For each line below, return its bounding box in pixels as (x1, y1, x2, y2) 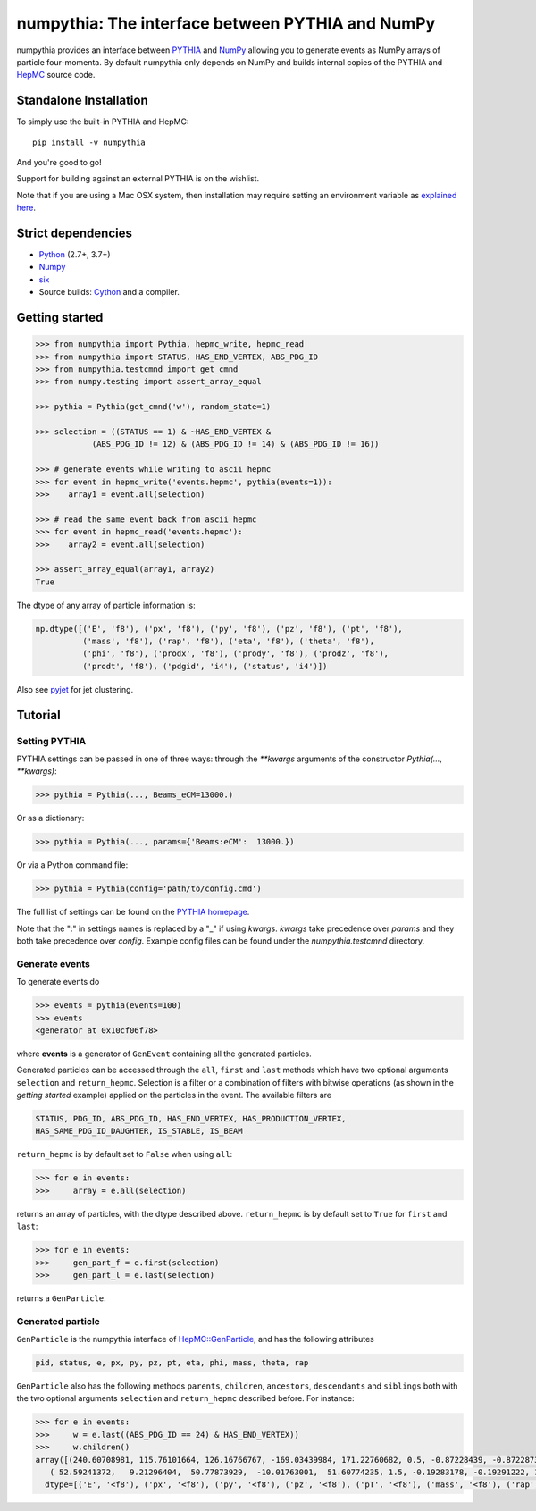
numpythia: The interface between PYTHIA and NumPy (16, 13, 436, 33)
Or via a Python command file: (16, 860, 129, 870)
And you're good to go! (16, 157, 102, 168)
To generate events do (16, 977, 100, 987)
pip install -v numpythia (32, 137, 147, 147)
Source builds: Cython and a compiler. (38, 287, 180, 298)
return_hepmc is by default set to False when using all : (16, 1149, 233, 1160)
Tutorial (16, 707, 62, 723)
